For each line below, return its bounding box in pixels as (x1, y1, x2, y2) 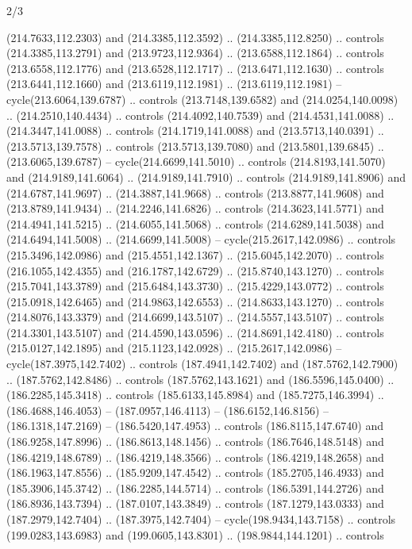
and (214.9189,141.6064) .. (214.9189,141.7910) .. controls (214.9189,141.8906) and (6, 168, 406, 185)
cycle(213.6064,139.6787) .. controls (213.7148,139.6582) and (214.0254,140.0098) (6, 90, 399, 107)
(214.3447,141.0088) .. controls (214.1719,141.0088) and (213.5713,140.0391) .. (6, 122, 384, 139)
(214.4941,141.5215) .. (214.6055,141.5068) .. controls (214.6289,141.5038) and (6, 215, 384, 232)
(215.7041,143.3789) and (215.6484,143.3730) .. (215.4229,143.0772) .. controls (6, 278, 384, 294)
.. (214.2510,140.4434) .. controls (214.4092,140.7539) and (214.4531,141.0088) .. (6, 106, 395, 123)
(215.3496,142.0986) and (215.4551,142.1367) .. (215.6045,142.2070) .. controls (6, 246, 384, 263)
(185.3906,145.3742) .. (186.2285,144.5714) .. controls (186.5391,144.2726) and (6, 479, 384, 496)
